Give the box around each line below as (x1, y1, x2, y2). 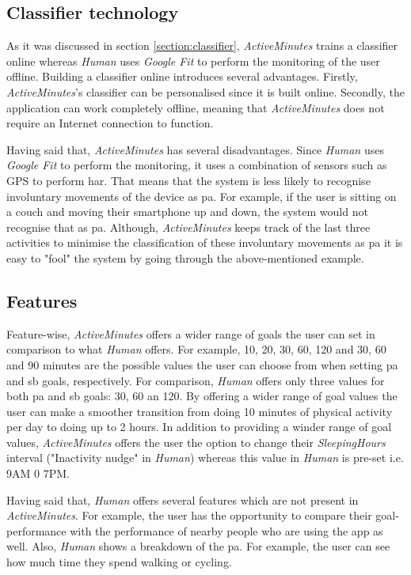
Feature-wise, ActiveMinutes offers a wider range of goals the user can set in (6, 325, 375, 342)
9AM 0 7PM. (6, 465, 70, 482)
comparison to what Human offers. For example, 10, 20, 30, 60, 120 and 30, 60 (6, 341, 386, 357)
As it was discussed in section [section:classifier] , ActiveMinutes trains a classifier (6, 37, 398, 54)
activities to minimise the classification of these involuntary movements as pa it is (6, 234, 403, 251)
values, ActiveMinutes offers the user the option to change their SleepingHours (6, 433, 386, 450)
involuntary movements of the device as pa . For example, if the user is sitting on (6, 187, 397, 204)
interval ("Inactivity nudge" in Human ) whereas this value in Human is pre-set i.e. (6, 449, 404, 466)
